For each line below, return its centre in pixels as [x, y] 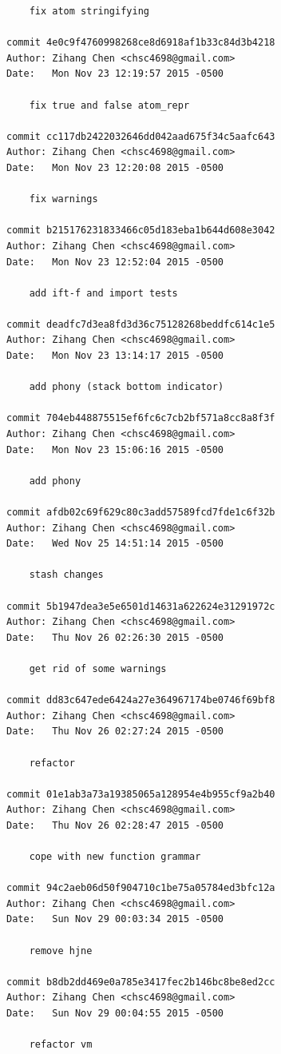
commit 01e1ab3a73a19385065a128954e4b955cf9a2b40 [141, 794]
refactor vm [61, 1045]
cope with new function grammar [115, 857]
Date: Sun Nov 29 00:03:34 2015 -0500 [115, 919]
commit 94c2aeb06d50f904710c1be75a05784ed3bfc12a [141, 888]
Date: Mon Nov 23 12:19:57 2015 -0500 [115, 74]
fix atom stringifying [89, 11]
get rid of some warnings [98, 668]
